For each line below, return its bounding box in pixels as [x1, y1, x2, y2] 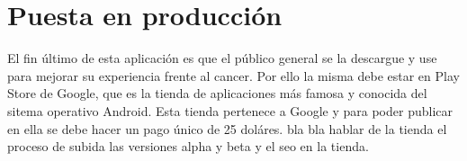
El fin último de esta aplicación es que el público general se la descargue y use [7, 49, 437, 67]
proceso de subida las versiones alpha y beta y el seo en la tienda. [7, 137, 369, 156]
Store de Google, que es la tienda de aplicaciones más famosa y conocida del [7, 84, 427, 103]
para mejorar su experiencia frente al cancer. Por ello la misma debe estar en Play [7, 66, 460, 85]
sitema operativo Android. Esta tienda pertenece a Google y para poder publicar [7, 101, 453, 120]
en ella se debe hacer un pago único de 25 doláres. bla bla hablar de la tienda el [7, 119, 447, 138]
